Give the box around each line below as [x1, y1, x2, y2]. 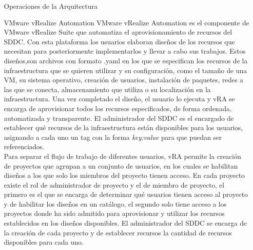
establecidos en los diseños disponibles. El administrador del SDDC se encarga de [4, 218, 247, 228]
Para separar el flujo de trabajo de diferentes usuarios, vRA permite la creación [4, 151, 241, 161]
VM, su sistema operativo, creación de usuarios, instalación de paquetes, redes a [4, 75, 243, 85]
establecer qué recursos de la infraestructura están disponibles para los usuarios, [4, 122, 243, 133]
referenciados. [4, 141, 44, 152]
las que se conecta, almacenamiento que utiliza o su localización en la [4, 84, 211, 94]
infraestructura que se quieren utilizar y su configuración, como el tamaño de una [4, 65, 247, 75]
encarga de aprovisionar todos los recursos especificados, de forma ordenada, [4, 103, 232, 113]
